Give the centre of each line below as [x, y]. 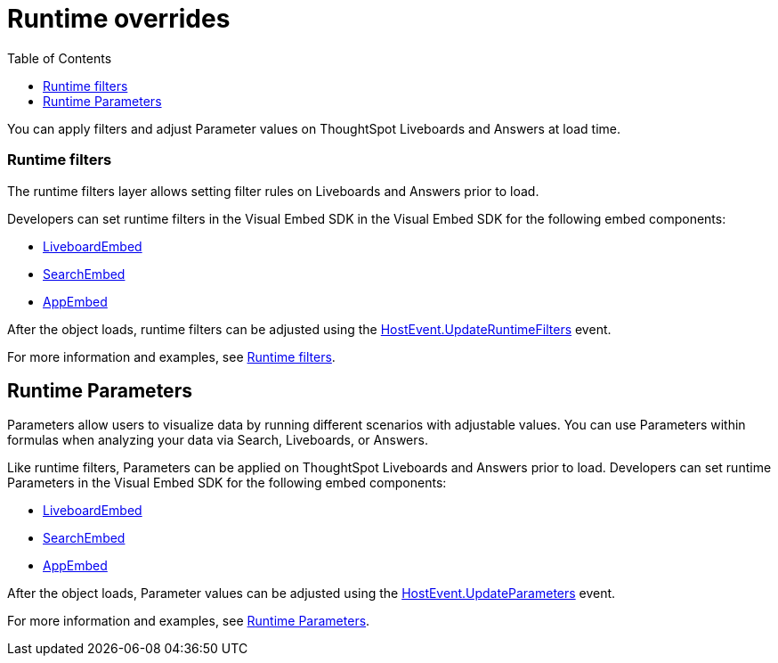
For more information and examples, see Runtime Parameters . [189, 621]
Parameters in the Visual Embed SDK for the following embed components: [227, 483]
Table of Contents [60, 58]
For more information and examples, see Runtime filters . [171, 356]
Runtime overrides [119, 19]
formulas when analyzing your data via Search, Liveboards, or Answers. [218, 440]
